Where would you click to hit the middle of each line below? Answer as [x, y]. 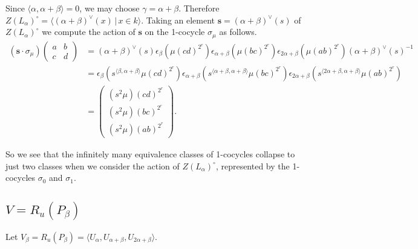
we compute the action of [89, 32]
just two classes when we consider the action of [93, 165]
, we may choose [109, 8]
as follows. [238, 32]
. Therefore [199, 8]
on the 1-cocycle [175, 32]
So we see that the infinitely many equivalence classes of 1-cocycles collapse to [150, 154]
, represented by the [253, 165]
